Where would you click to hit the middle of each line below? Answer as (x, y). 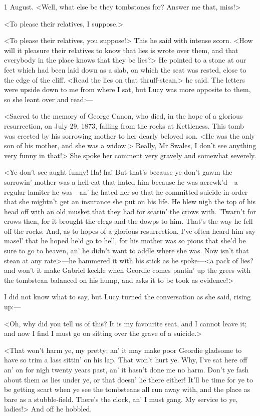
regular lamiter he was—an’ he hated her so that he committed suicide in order (126, 191)
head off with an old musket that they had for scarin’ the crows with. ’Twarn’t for (130, 211)
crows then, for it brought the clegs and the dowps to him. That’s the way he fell (128, 221)
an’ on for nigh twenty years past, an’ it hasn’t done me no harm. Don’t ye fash (126, 369)
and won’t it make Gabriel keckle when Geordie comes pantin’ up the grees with (127, 270)
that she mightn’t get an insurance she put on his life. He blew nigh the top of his (130, 201)
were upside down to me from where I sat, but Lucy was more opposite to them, (127, 89)
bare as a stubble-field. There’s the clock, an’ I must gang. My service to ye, (121, 399)
